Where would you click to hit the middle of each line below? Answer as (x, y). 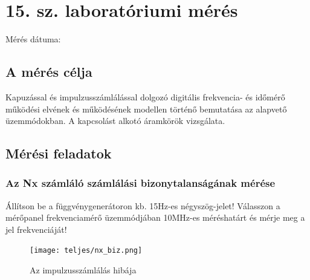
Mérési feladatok (59, 153)
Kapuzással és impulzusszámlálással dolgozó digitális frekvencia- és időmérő (145, 96)
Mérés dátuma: (33, 39)
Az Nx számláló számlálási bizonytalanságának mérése (140, 183)
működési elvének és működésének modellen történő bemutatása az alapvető (146, 109)
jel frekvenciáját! (36, 229)
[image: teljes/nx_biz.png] (86, 251)
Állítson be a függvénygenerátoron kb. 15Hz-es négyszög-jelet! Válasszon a (143, 205)
